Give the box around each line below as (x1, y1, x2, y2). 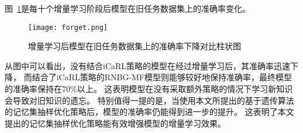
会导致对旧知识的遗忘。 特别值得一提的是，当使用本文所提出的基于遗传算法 (5, 94, 294, 106)
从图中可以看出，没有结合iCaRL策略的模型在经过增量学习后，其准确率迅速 (5, 59, 291, 71)
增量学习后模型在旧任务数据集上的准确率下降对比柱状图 (28, 40, 241, 52)
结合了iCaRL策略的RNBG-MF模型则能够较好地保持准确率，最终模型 (32, 71, 292, 83)
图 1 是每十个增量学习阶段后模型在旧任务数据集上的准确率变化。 (5, 2, 250, 14)
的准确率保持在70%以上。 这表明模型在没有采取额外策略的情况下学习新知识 (5, 83, 293, 95)
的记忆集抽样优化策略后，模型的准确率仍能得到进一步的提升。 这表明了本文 (5, 105, 294, 118)
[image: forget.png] (28, 23, 108, 32)
